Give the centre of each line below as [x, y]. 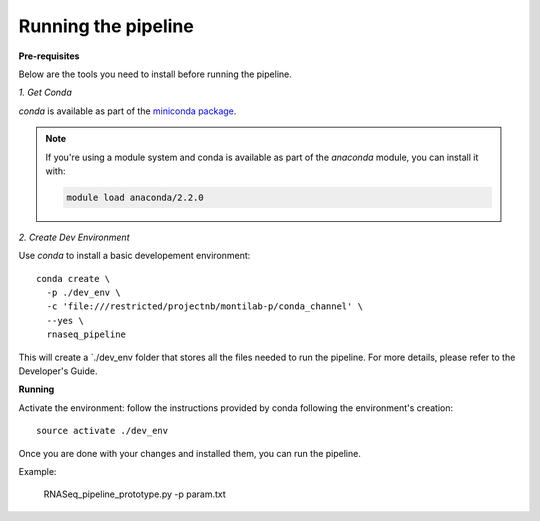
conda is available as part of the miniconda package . [127, 111]
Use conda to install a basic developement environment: [134, 256]
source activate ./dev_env [102, 431]
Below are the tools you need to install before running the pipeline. [155, 74]
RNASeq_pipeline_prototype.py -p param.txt [135, 494]
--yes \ [65, 320]
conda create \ [73, 278]
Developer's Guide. [58, 371]
